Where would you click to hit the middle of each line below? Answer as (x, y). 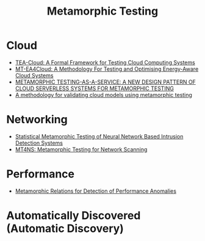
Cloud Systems (34, 75)
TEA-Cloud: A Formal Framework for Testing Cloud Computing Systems (105, 62)
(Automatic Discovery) (65, 228)
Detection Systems (39, 143)
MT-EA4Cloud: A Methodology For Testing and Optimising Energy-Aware (107, 69)
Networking (37, 120)
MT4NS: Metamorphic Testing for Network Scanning (81, 149)
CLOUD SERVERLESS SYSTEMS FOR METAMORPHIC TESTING (94, 88)
